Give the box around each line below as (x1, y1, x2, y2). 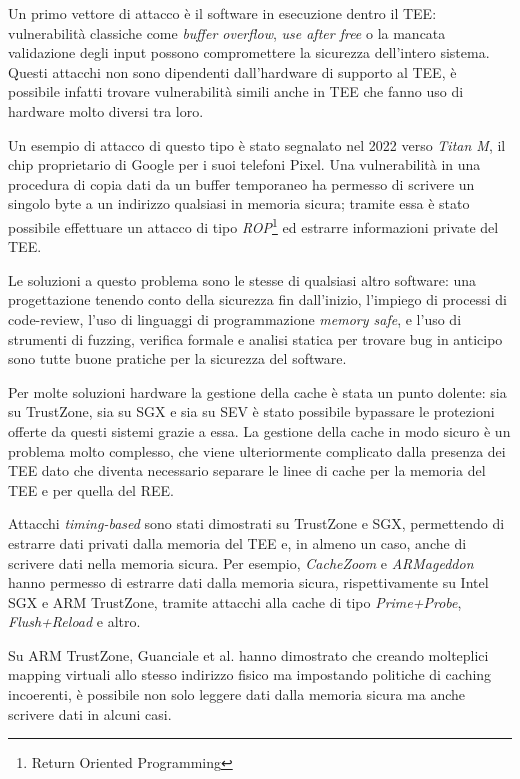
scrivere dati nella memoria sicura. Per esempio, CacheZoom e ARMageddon (8, 552, 474, 573)
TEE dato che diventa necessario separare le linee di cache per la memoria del (8, 460, 486, 481)
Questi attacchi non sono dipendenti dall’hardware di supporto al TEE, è (8, 61, 457, 82)
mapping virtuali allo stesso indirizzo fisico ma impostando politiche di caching (8, 664, 492, 685)
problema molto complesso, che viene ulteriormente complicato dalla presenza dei (8, 440, 506, 461)
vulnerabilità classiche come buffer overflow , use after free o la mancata (8, 22, 446, 43)
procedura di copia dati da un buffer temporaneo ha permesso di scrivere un (8, 173, 475, 194)
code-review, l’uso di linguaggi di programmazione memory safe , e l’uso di (8, 308, 462, 329)
